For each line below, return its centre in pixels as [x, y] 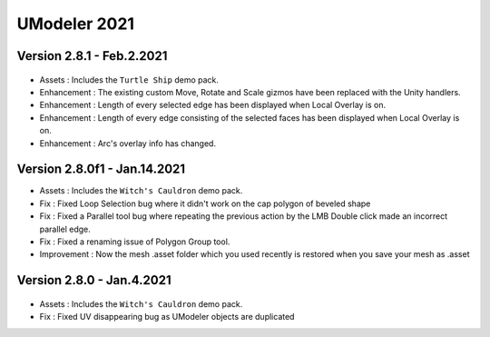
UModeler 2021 [76, 24]
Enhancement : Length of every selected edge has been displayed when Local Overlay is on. [213, 105]
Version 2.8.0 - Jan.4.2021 [94, 280]
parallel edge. [65, 229]
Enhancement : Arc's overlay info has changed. [128, 143]
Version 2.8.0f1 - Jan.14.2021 [101, 169]
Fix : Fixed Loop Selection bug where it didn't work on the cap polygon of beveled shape [205, 203]
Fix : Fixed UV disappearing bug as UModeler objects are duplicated [167, 317]
